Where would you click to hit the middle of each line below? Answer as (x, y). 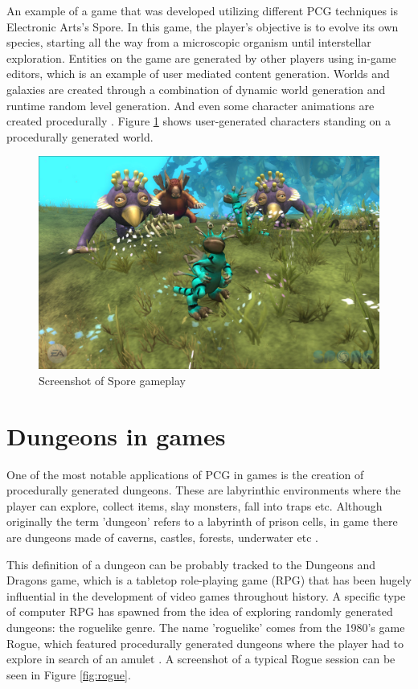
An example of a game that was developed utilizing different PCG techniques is (203, 10)
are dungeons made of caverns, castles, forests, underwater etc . (162, 537)
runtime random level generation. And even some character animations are (191, 105)
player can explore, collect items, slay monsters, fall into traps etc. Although (195, 505)
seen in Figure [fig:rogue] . (69, 674)
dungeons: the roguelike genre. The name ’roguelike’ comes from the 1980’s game (206, 627)
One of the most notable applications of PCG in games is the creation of (185, 474)
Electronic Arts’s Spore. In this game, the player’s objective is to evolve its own (203, 26)
